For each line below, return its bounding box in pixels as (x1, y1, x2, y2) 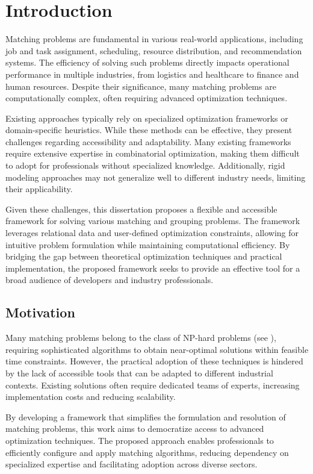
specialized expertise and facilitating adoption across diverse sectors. (5, 458, 258, 470)
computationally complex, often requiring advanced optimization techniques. (5, 92, 288, 104)
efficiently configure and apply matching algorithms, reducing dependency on (5, 446, 289, 458)
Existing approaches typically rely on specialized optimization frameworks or (5, 111, 288, 124)
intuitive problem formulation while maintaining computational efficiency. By (5, 238, 290, 251)
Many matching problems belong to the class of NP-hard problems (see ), (5, 331, 276, 344)
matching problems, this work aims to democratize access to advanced (5, 422, 264, 435)
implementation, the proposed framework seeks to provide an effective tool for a (5, 261, 300, 274)
